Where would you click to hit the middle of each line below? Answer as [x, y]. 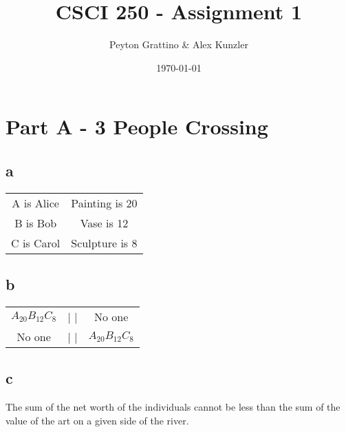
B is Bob [36, 223]
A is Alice [35, 203]
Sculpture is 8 [104, 243]
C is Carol [36, 243]
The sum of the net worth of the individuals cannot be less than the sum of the [173, 407]
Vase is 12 [104, 223]
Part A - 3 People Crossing [137, 126]
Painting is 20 [104, 203]
